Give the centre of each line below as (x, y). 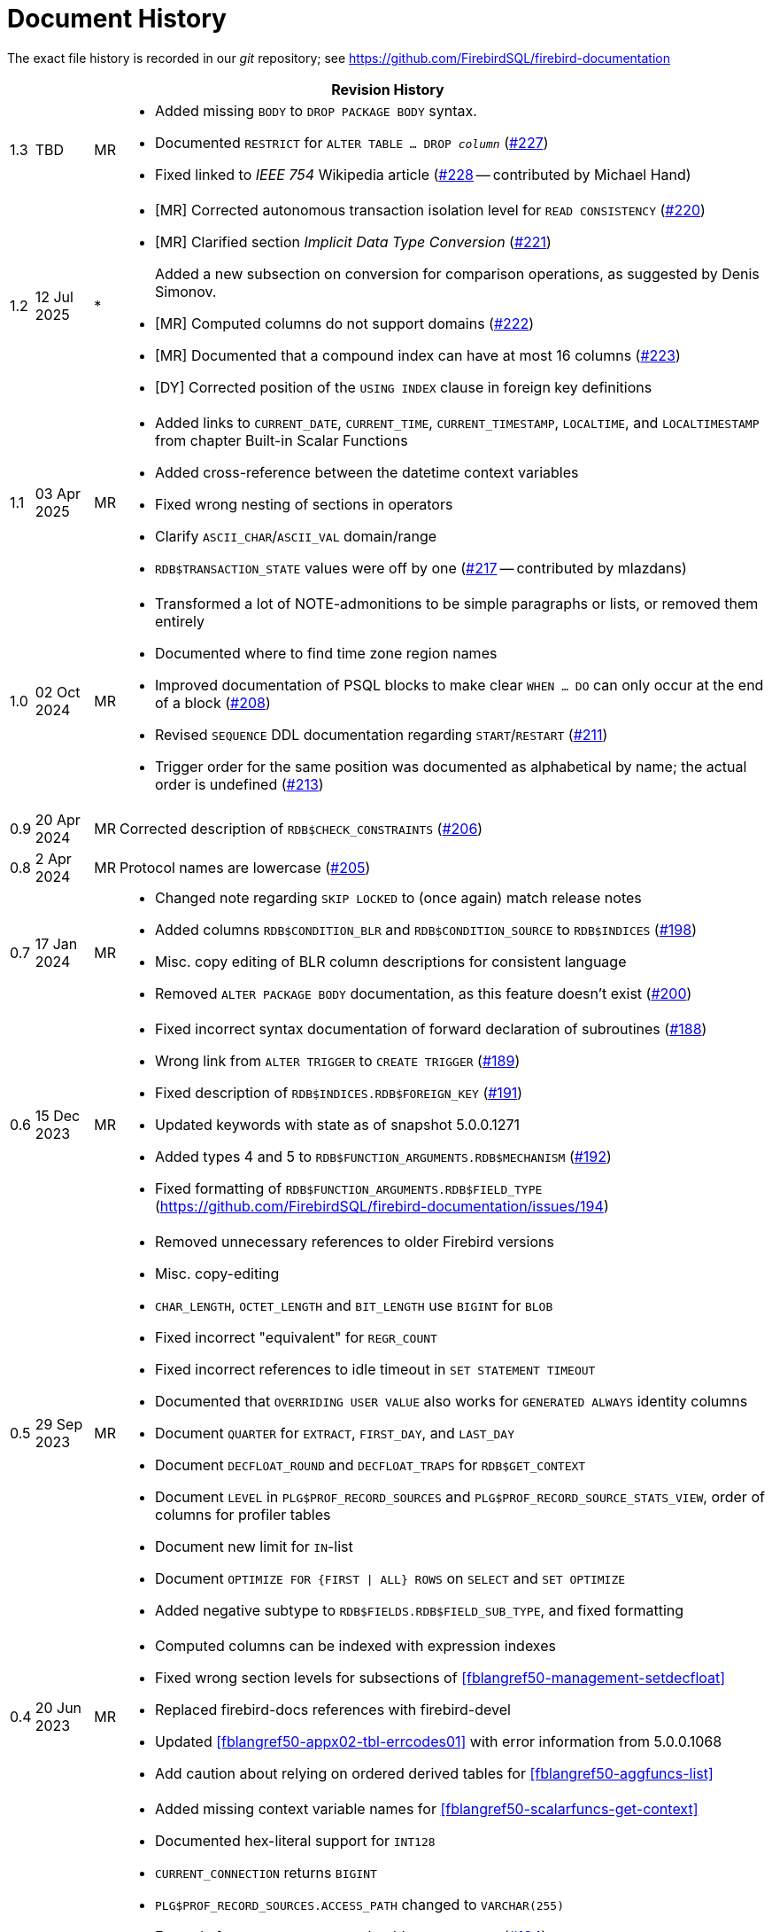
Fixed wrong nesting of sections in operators (304, 504)
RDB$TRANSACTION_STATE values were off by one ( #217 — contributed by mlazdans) (421, 568)
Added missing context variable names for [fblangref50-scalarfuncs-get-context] (427, 1808)
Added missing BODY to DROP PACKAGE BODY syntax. (316, 110)
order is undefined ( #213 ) (239, 784)
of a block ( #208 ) (213, 702)
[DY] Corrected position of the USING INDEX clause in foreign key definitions (404, 387)
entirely (180, 621)
